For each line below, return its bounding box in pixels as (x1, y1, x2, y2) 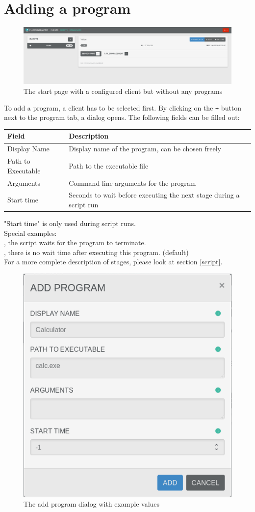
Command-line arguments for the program (69, 177, 196, 188)
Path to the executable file (69, 160, 149, 171)
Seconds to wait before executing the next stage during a (69, 190, 240, 200)
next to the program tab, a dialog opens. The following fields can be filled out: (4, 112, 240, 122)
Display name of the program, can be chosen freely (69, 143, 221, 154)
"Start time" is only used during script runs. (4, 218, 136, 228)
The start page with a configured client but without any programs (24, 86, 223, 96)
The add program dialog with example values (24, 499, 160, 509)
